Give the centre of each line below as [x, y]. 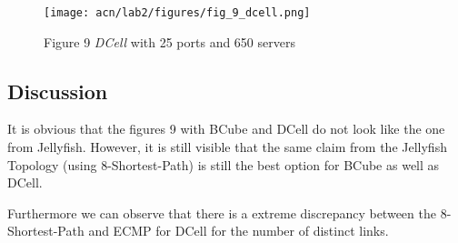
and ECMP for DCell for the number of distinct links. [239, 231]
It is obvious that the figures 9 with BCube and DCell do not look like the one [226, 129]
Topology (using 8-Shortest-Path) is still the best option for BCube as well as [224, 164]
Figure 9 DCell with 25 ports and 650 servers [169, 41]
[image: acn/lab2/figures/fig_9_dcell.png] [177, 13]
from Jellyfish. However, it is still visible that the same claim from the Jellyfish [227, 147]
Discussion [58, 91]
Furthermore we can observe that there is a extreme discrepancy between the [222, 213]
